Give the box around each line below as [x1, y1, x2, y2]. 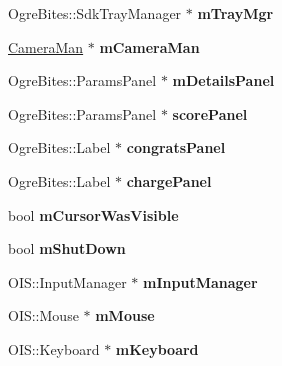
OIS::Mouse [8, 305, 79, 326]
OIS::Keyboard [8, 338, 100, 359]
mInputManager [143, 271, 258, 292]
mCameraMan [99, 36, 200, 57]
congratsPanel [126, 137, 226, 158]
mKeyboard [115, 338, 199, 359]
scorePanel [172, 103, 248, 124]
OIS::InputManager [8, 271, 127, 292]
